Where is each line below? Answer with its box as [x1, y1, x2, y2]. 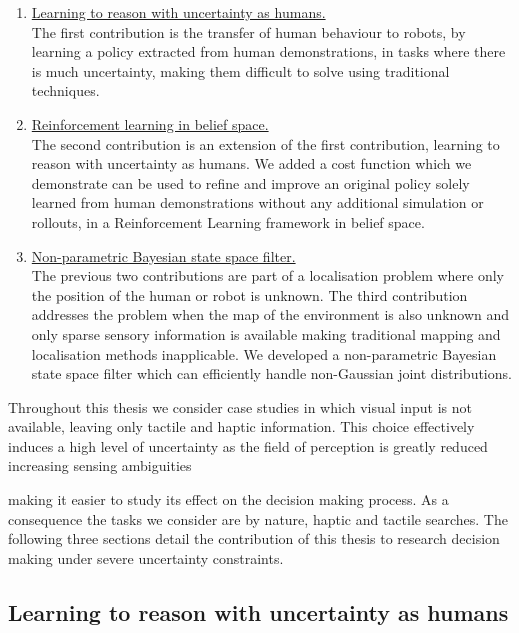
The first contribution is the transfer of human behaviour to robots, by [31, 21, 466, 42]
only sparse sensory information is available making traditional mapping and [31, 323, 501, 344]
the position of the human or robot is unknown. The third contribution [31, 284, 468, 305]
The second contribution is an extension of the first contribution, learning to [31, 133, 500, 154]
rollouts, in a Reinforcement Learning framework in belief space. [31, 211, 425, 232]
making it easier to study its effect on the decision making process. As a [8, 489, 449, 510]
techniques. [31, 80, 100, 101]
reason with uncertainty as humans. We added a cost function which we [31, 153, 472, 174]
